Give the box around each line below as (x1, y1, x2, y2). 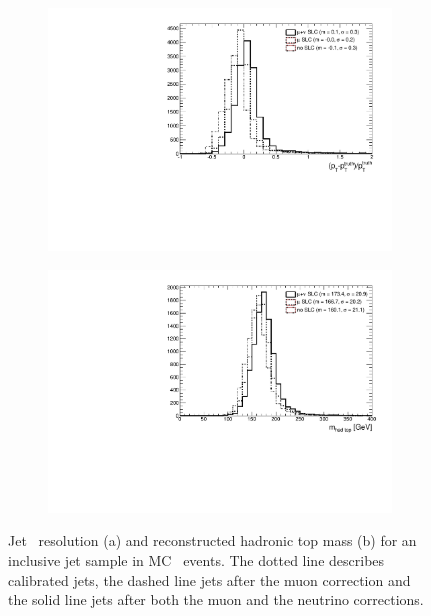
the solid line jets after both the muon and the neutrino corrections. (8, 589, 424, 610)
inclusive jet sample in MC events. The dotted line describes (8, 550, 385, 570)
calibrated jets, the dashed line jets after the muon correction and (8, 569, 411, 590)
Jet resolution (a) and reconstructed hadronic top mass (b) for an (8, 530, 417, 551)
